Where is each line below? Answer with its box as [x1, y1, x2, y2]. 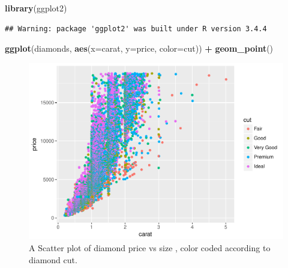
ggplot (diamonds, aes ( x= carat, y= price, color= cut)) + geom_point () [5, 42, 274, 55]
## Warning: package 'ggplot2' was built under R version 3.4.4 [5, 24, 267, 33]
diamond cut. [29, 253, 77, 266]
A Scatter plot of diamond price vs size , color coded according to [29, 241, 271, 254]
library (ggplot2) [5, 2, 67, 14]
